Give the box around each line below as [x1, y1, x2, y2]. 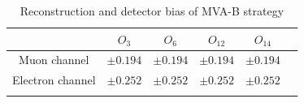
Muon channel [19, 51, 89, 68]
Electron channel [12, 71, 96, 88]
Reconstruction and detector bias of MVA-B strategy [20, 2, 284, 19]
